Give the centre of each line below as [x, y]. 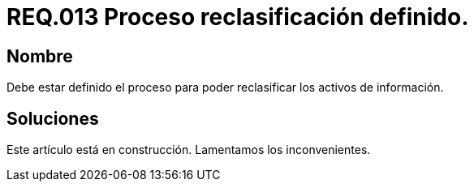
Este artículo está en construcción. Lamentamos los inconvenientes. [189, 150]
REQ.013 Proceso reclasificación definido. [238, 17]
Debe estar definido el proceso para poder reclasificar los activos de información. [225, 88]
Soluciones [53, 118]
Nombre [40, 56]
